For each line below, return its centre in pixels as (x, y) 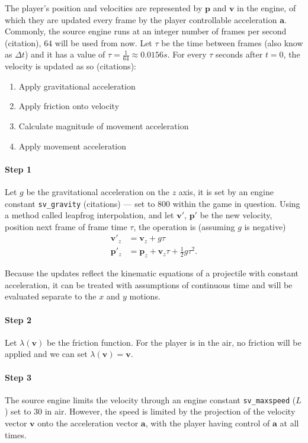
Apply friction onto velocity (69, 106)
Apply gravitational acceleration (77, 86)
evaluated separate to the (51, 296)
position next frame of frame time (66, 226)
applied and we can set (46, 354)
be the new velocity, (236, 215)
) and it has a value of (65, 54)
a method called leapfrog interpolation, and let (89, 215)
